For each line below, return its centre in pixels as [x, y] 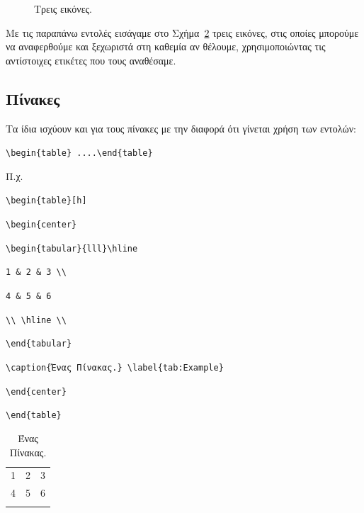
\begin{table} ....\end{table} [79, 153]
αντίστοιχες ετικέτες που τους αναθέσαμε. [91, 60]
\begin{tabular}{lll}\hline [72, 248]
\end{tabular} [39, 344]
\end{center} [36, 391]
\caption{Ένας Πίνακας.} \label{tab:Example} [115, 368]
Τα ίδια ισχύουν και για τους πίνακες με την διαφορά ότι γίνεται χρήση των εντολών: [181, 128]
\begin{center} [41, 225]
